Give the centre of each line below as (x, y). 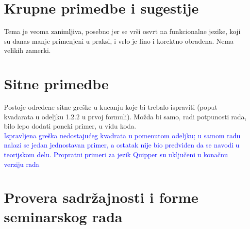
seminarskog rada (63, 216)
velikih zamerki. (27, 50)
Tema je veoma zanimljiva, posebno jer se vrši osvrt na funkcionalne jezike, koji (122, 31)
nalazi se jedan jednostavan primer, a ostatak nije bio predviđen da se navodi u (122, 145)
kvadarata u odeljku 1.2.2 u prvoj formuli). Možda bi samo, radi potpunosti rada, (125, 116)
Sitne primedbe (56, 84)
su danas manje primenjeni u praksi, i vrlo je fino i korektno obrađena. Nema (119, 41)
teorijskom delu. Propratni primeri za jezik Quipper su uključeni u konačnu (116, 154)
